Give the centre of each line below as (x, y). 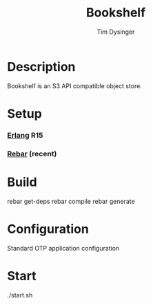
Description (41, 66)
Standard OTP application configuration (63, 248)
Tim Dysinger (116, 32)
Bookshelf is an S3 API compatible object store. (75, 86)
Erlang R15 (25, 135)
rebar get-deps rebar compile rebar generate (71, 201)
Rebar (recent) (32, 154)
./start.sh (20, 295)
